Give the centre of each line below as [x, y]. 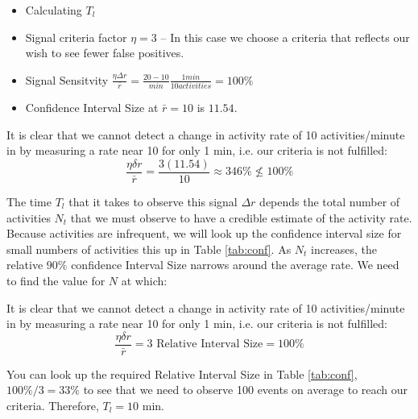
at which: [144, 280]
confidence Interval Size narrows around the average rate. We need [235, 265]
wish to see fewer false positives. [105, 53]
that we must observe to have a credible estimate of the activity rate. [241, 217]
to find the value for [56, 280]
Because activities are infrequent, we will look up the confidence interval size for [204, 233]
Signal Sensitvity [67, 79]
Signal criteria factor [76, 37]
